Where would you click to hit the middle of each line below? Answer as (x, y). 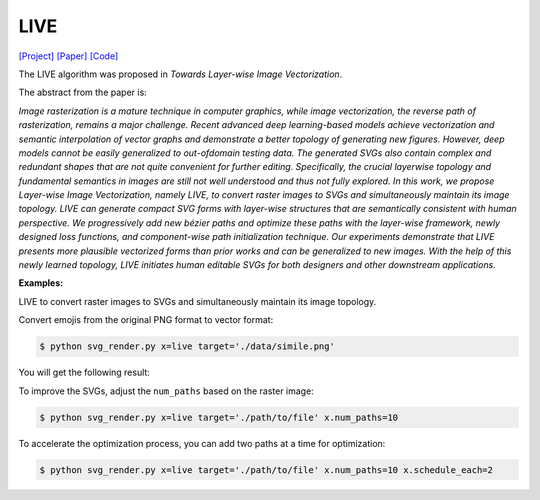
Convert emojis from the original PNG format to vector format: (146, 320)
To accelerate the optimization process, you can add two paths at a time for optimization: (202, 443)
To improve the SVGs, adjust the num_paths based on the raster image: (166, 391)
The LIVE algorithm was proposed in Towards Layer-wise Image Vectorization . (180, 74)
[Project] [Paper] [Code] (68, 56)
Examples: (41, 283)
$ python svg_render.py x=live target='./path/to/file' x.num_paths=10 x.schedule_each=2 (266, 469)
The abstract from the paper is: (82, 92)
